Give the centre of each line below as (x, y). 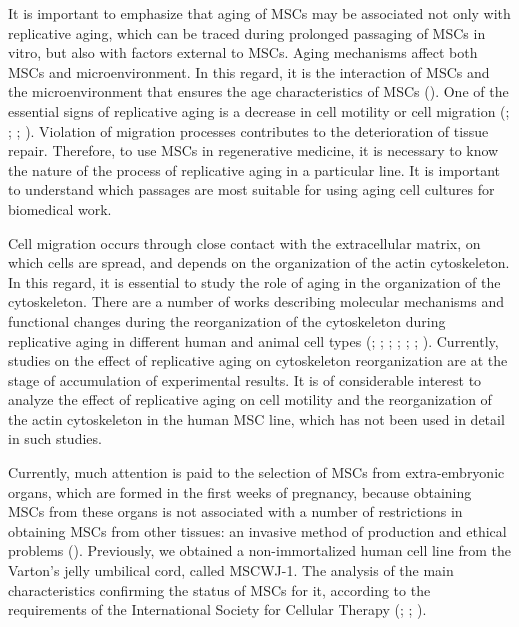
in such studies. (55, 438)
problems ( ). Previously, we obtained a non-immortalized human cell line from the (259, 550)
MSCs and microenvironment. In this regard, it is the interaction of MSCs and (249, 71)
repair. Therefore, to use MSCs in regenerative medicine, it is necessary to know (253, 150)
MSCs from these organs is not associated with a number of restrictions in (235, 511)
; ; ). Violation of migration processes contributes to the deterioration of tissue (248, 130)
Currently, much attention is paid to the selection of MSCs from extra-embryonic (256, 472)
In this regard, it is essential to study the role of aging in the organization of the (254, 281)
